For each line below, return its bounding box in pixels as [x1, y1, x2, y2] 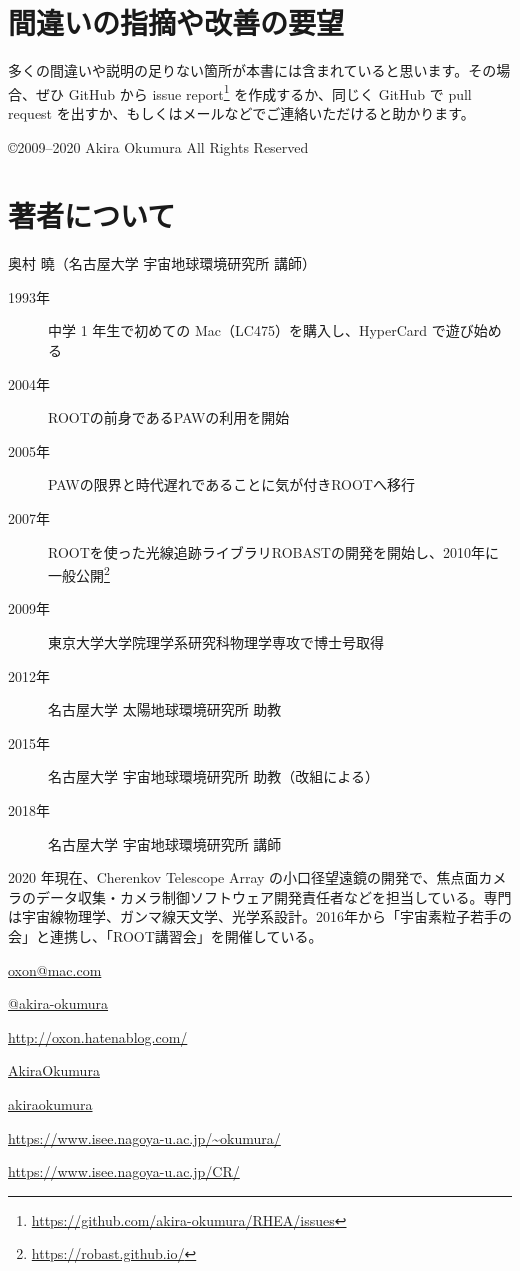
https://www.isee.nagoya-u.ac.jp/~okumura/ [8, 1127, 281, 1148]
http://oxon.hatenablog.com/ [8, 1026, 188, 1047]
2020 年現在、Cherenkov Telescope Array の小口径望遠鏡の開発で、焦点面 [8, 867, 479, 888]
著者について [8, 195, 176, 236]
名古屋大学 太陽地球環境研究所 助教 [48, 699, 282, 720]
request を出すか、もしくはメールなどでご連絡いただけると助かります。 [8, 102, 475, 123]
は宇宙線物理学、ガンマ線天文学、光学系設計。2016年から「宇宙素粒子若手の [8, 906, 512, 927]
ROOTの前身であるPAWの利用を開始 [48, 407, 290, 428]
